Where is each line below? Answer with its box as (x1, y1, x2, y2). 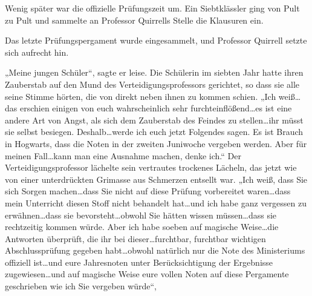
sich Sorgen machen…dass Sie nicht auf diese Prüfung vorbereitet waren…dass (5, 185, 291, 197)
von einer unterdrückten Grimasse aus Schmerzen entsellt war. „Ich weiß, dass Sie (5, 173, 308, 185)
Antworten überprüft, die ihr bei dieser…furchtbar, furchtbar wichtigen (5, 232, 266, 245)
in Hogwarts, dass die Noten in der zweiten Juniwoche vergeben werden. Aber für (5, 137, 307, 150)
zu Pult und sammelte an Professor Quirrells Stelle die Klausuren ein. (5, 13, 264, 26)
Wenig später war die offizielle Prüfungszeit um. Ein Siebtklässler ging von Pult (5, 2, 300, 14)
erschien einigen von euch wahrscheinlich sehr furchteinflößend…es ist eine (19, 102, 292, 114)
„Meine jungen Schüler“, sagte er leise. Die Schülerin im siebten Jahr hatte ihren (5, 66, 304, 79)
